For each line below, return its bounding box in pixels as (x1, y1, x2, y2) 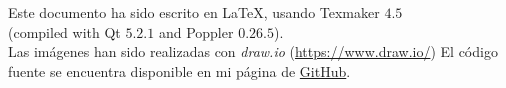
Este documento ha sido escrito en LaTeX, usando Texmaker (8, 2, 380, 22)
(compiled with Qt (8, 21, 121, 42)
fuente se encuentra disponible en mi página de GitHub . (8, 60, 351, 81)
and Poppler (158, 21, 234, 42)
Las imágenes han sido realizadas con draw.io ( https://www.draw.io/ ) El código (8, 41, 498, 62)
